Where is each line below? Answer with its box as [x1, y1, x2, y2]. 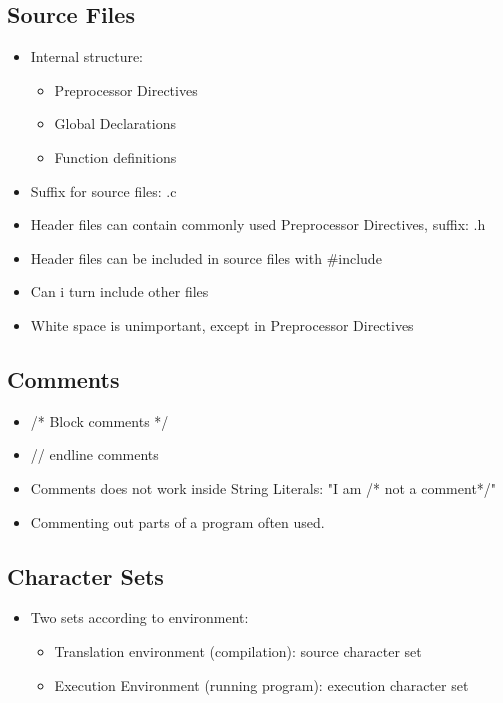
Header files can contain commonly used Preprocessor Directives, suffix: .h [30, 214, 486, 235]
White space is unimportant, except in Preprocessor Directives [30, 314, 414, 335]
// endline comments [30, 444, 159, 465]
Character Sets [7, 560, 164, 591]
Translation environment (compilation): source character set [54, 640, 422, 661]
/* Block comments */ [30, 410, 169, 431]
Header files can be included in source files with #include [30, 247, 382, 268]
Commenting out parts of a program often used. [30, 511, 325, 532]
